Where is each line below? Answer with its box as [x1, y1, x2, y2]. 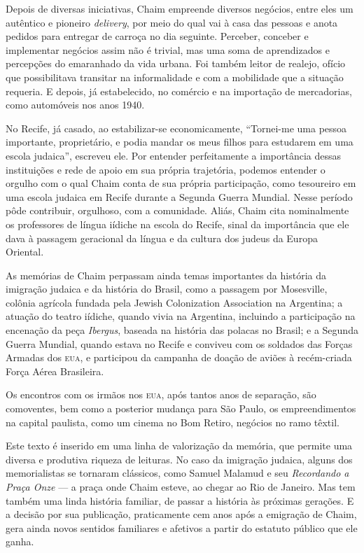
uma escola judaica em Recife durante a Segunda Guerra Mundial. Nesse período [6, 189, 353, 204]
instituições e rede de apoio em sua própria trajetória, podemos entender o [6, 162, 325, 176]
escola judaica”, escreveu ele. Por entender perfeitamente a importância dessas [6, 148, 342, 162]
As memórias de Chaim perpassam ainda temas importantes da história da [6, 267, 326, 282]
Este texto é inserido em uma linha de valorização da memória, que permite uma [6, 438, 353, 453]
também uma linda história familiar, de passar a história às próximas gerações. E [6, 493, 354, 507]
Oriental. [6, 244, 44, 259]
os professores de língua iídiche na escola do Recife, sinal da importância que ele [6, 216, 349, 231]
